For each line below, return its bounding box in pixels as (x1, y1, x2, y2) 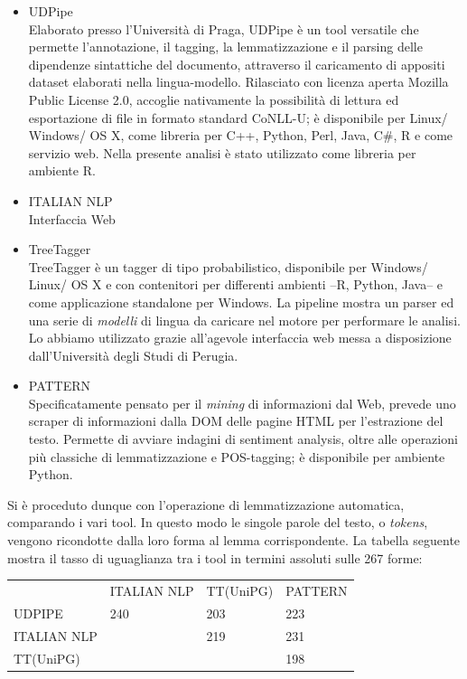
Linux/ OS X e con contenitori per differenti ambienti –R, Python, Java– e (28, 275, 444, 294)
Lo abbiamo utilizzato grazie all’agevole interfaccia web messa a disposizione (28, 328, 452, 347)
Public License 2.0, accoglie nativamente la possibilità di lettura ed (28, 90, 399, 108)
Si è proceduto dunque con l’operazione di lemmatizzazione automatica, (7, 495, 405, 514)
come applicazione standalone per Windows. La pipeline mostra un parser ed (28, 292, 454, 311)
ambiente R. (28, 161, 96, 180)
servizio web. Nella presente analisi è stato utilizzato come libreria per (28, 143, 416, 162)
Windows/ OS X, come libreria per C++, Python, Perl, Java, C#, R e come (28, 126, 453, 145)
